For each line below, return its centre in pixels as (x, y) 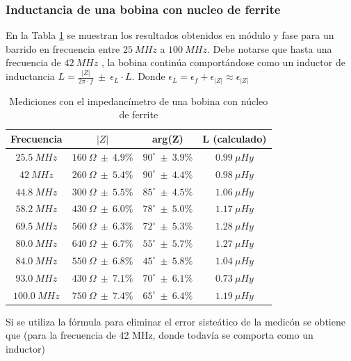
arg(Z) (168, 139)
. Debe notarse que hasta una (269, 48)
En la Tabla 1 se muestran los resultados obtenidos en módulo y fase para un (170, 35)
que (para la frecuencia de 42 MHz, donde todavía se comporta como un (160, 335)
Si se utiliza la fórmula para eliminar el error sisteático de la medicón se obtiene (175, 321)
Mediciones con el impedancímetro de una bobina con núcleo (139, 101)
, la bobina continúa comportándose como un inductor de (223, 62)
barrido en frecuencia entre (63, 48)
